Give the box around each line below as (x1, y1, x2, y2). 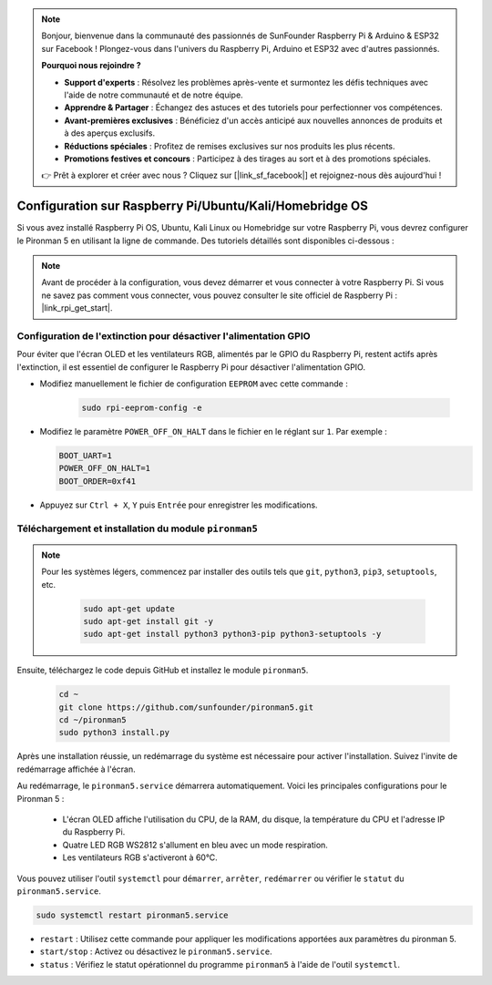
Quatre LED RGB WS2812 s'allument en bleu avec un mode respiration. (62, 839, 328, 850)
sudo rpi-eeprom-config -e (81, 403, 202, 414)
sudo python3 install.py (58, 727, 170, 738)
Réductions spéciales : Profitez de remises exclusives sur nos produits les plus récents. (64, 140, 395, 151)
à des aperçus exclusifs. (64, 128, 156, 139)
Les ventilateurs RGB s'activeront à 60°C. (62, 852, 218, 863)
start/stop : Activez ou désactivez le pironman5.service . (39, 946, 272, 957)
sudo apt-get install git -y (83, 616, 214, 626)
